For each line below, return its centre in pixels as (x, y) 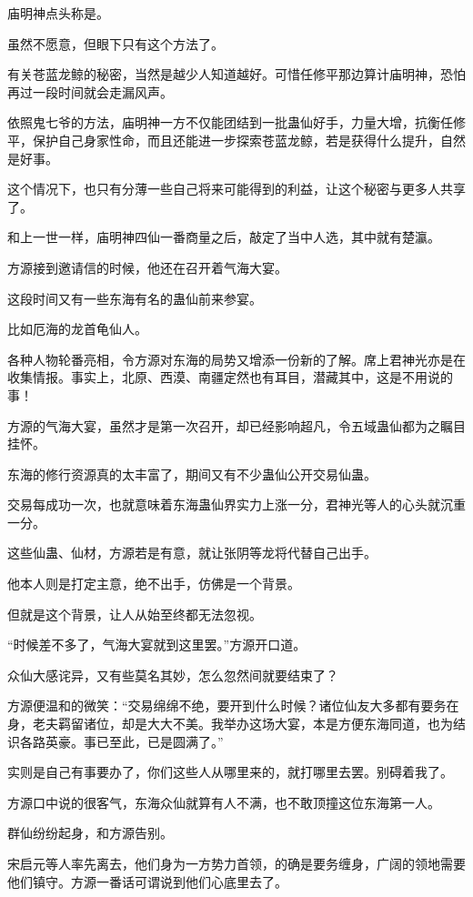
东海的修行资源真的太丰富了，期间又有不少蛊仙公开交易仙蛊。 (192, 474)
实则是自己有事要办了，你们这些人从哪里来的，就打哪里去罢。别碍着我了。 (230, 772)
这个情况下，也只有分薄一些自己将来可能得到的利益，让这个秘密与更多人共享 (236, 189)
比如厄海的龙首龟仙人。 (77, 329)
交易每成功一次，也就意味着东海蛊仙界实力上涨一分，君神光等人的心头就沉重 (236, 504)
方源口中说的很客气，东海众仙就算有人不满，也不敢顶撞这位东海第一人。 (224, 802)
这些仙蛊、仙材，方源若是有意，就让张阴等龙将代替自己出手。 (192, 553)
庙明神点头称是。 (58, 13)
